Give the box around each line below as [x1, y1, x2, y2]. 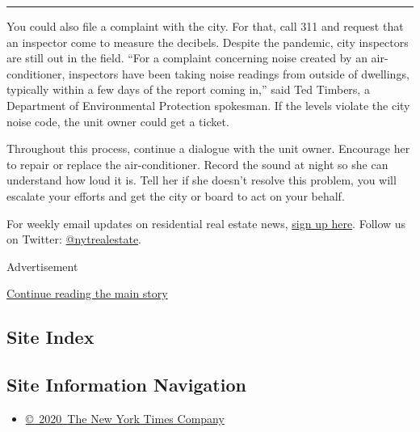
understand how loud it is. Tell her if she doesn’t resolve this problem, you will [6, 172, 397, 188]
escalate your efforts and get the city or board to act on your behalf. [6, 187, 345, 204]
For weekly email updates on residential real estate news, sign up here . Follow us [6, 214, 406, 231]
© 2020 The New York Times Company [25, 409, 225, 426]
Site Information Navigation [6, 372, 246, 397]
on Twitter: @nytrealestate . [6, 231, 142, 248]
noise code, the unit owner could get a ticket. [6, 112, 229, 129]
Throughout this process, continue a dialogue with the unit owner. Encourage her [6, 140, 410, 157]
